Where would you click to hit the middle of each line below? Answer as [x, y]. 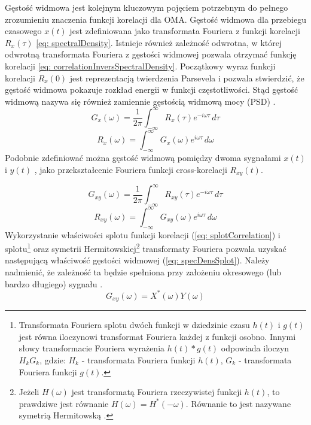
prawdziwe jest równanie [64, 403]
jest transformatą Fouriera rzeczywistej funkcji [157, 392]
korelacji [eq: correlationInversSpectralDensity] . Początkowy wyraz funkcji [140, 66]
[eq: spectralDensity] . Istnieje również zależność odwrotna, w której [159, 42]
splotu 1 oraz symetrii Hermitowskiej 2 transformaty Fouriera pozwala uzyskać [146, 248]
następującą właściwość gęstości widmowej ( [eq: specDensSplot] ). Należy [137, 260]
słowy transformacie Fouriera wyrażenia [92, 348]
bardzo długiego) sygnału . [54, 283]
